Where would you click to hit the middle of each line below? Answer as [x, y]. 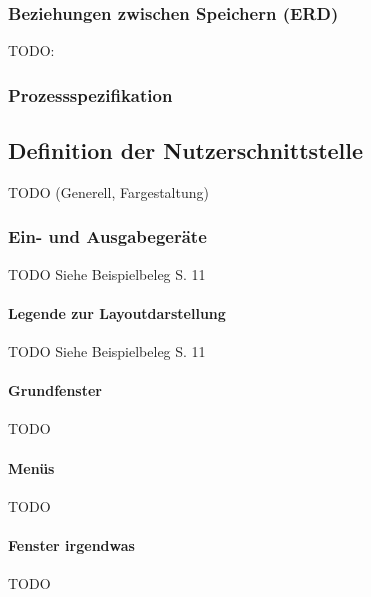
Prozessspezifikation [90, 94]
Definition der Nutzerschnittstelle [186, 150]
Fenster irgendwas [71, 545]
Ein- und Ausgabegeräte [107, 236]
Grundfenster [55, 390]
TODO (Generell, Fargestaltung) [108, 191]
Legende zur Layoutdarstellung [117, 312]
